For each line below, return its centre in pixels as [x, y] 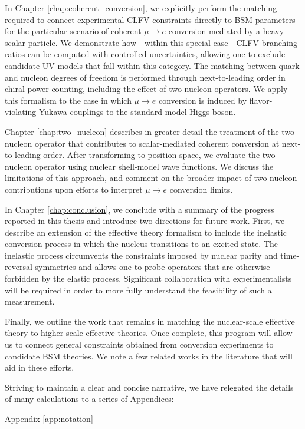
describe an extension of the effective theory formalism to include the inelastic [146, 232]
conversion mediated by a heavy [226, 31]
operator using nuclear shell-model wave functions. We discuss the [154, 166]
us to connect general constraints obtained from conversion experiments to [139, 344]
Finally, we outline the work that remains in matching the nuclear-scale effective [150, 321]
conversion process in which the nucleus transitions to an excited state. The [142, 244]
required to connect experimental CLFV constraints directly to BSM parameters [150, 19]
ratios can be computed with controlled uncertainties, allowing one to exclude [145, 54]
